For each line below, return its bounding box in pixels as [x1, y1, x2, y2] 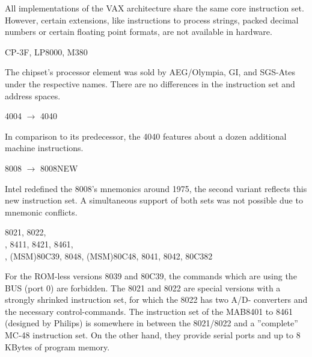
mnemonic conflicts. [5, 205, 78, 218]
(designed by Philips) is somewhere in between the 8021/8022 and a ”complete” [5, 317, 298, 329]
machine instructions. [5, 141, 84, 154]
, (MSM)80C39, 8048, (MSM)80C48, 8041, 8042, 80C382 [5, 249, 213, 262]
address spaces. [5, 89, 61, 102]
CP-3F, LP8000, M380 [5, 45, 88, 58]
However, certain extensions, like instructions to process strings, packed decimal [5, 13, 299, 26]
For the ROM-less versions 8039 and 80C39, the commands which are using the [5, 270, 297, 282]
